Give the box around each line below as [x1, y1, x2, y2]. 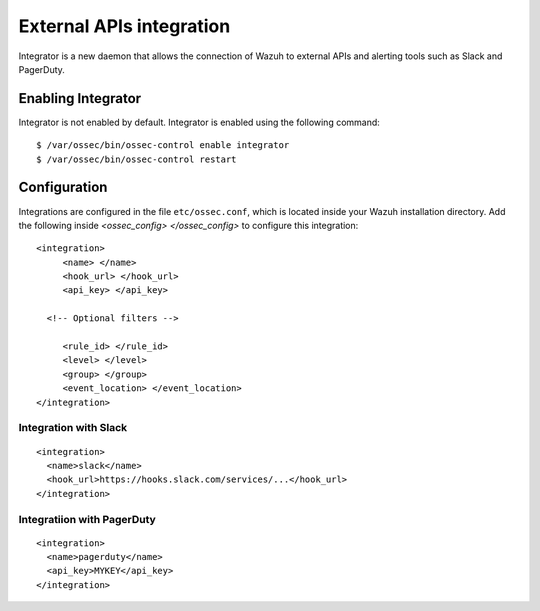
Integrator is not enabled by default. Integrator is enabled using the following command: [18, 116, 380, 128]
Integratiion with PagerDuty [18, 512, 157, 526]
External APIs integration [18, 15, 231, 37]
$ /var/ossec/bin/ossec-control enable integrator [36, 140, 290, 151]
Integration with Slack [18, 421, 128, 435]
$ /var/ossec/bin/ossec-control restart [36, 153, 237, 165]
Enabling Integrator [18, 90, 142, 107]
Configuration [18, 179, 108, 196]
